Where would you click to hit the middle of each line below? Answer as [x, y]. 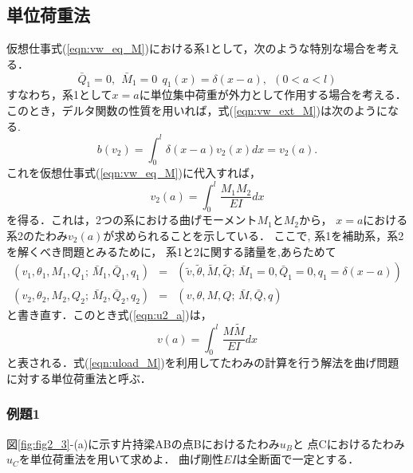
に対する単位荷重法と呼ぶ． [79, 378]
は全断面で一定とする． [298, 459]
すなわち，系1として [59, 95]
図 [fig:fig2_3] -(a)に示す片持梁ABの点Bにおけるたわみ [143, 443]
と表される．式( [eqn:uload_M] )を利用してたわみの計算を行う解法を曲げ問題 [203, 363]
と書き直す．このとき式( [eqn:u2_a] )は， [109, 315]
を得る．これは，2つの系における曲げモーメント [132, 220]
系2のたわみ [37, 235]
